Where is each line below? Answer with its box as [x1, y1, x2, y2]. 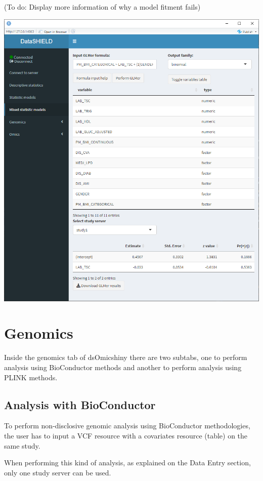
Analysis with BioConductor [4, 396, 156, 412]
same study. [4, 440, 40, 451]
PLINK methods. [4, 372, 58, 382]
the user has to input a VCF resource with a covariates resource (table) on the [4, 430, 248, 440]
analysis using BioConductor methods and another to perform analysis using [4, 362, 242, 372]
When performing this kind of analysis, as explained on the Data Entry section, [4, 457, 251, 468]
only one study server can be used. [4, 467, 111, 477]
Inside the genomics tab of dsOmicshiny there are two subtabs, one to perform [4, 352, 247, 363]
